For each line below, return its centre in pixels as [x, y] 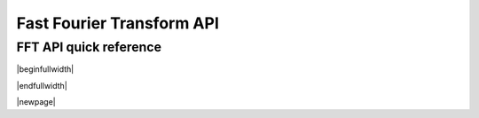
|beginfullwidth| [45, 69]
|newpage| [36, 102]
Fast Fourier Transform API [118, 23]
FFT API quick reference [89, 47]
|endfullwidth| [42, 85]
